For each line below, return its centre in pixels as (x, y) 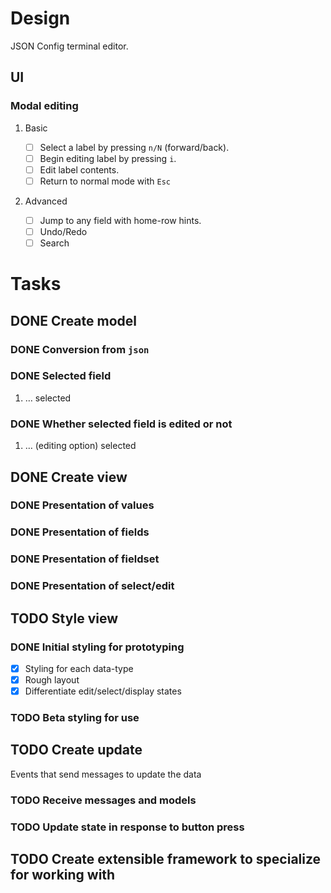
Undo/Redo (63, 231)
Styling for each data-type (79, 668)
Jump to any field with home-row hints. (120, 220)
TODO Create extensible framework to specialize (166, 859)
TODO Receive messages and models (103, 800)
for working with (63, 875)
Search (54, 243)
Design (40, 18)
